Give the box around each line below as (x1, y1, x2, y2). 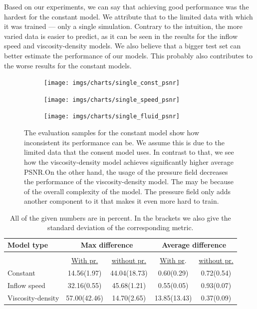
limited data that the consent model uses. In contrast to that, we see (24, 147, 234, 157)
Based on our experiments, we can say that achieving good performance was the (4, 1, 249, 11)
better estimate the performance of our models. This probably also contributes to (4, 50, 253, 60)
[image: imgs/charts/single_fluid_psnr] (44, 113, 180, 120)
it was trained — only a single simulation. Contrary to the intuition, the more (4, 21, 243, 31)
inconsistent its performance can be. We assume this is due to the (24, 137, 225, 147)
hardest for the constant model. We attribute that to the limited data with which (4, 11, 253, 21)
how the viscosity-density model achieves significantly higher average (24, 156, 234, 167)
